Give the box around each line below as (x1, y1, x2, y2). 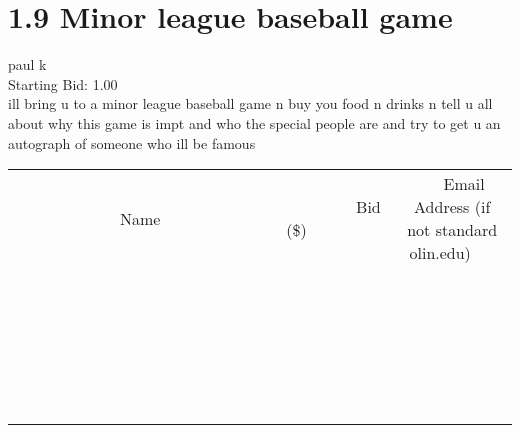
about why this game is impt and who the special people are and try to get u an (8, 112, 501, 133)
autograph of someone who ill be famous (8, 132, 256, 153)
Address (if (414, 195, 491, 219)
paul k (8, 54, 47, 75)
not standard (407, 218, 498, 242)
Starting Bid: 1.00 (8, 73, 118, 94)
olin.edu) (409, 241, 471, 265)
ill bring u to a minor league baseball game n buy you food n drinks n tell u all (8, 93, 493, 114)
